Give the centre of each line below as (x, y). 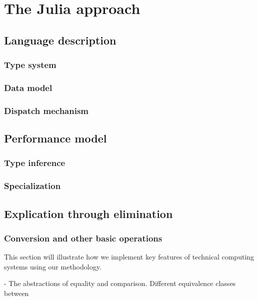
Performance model (55, 138)
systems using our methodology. (53, 266)
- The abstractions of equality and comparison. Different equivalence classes (120, 283)
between (16, 293)
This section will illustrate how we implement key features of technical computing (129, 257)
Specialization (32, 186)
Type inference (35, 163)
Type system (30, 65)
